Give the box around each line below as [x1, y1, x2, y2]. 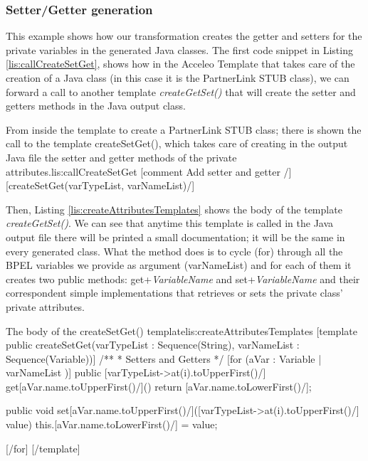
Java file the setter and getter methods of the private [6, 149, 237, 164]
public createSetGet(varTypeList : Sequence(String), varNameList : [6, 337, 300, 352]
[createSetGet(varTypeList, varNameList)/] [6, 178, 195, 193]
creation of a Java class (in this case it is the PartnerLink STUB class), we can [6, 70, 349, 85]
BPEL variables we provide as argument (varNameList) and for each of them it [6, 258, 352, 272]
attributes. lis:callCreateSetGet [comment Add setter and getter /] [6, 164, 292, 179]
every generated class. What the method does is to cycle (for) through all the [6, 243, 343, 258]
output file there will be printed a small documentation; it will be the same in [6, 229, 345, 244]
